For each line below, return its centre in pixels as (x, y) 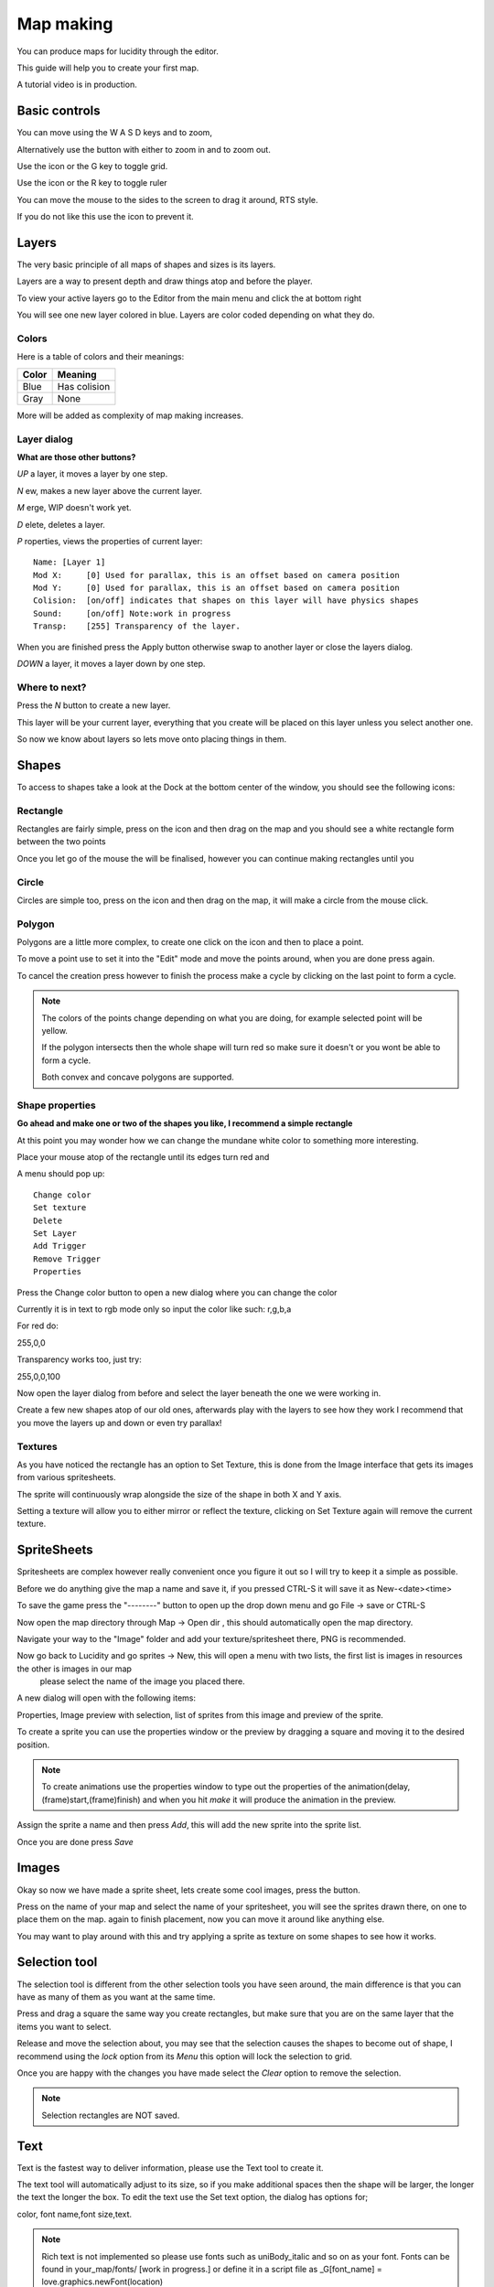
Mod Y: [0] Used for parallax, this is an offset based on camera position (216, 588)
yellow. (55, 1031)
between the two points (61, 842)
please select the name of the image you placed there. (143, 1681)
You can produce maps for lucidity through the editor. (118, 51)
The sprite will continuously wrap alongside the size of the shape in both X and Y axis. (179, 1494)
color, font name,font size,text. (75, 2214)
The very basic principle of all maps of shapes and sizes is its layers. (146, 264)
